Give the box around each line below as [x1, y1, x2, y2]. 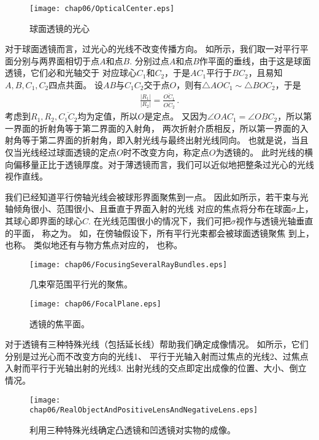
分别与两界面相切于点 [13, 54, 99, 67]
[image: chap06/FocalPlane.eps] [29, 300, 161, 308]
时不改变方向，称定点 [123, 146, 209, 158]
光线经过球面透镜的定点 [21, 146, 117, 158]
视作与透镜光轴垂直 [236, 214, 313, 227]
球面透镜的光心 [29, 21, 90, 34]
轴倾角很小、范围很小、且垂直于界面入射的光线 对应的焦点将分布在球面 [5, 202, 291, 215]
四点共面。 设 [48, 78, 103, 91]
